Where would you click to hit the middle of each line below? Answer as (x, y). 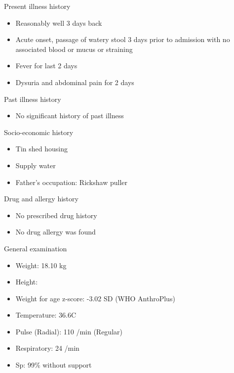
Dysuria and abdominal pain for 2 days (75, 82)
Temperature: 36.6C (46, 315)
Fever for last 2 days (46, 66)
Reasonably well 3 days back (59, 23)
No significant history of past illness (70, 116)
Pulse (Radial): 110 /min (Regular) (69, 331)
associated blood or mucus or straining (74, 49)
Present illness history (37, 6)
